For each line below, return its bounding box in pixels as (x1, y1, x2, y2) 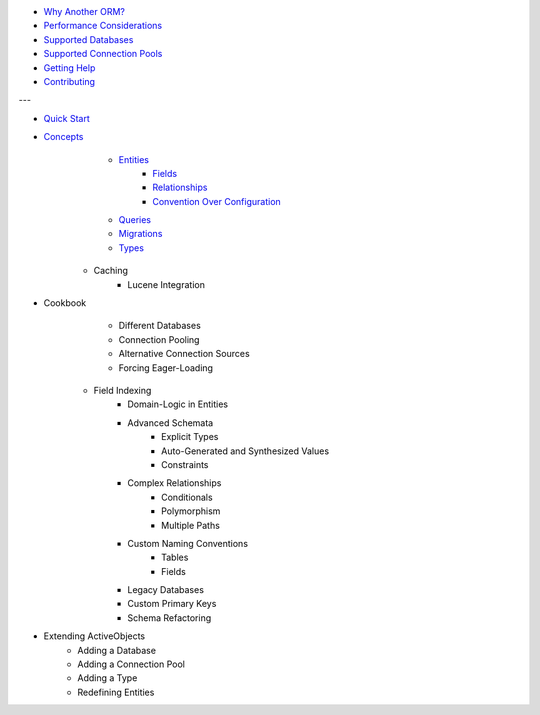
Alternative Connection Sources (118, 348, 250, 360)
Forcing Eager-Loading (118, 361, 214, 374)
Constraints (161, 458, 209, 470)
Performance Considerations (43, 20, 163, 32)
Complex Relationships (127, 477, 222, 489)
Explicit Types (161, 431, 219, 443)
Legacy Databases (127, 584, 205, 596)
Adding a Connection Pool (77, 658, 185, 670)
